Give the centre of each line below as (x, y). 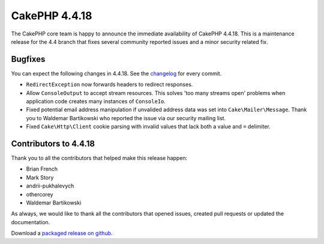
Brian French (42, 169)
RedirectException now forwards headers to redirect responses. (109, 85)
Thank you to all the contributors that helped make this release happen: (99, 158)
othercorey (40, 194)
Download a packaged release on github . (62, 233)
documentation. (31, 222)
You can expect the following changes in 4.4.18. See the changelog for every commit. (116, 73)
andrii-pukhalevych (50, 186)
